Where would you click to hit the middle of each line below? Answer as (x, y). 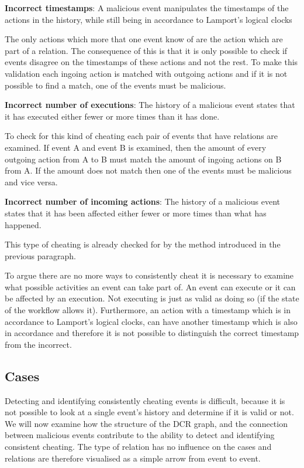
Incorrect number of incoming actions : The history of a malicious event (142, 201)
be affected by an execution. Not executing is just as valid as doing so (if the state (152, 298)
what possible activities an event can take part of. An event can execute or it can (150, 286)
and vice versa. (31, 182)
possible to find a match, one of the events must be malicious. (115, 85)
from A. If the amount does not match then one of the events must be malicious (148, 170)
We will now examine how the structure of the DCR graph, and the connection (146, 423)
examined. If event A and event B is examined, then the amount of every (136, 147)
